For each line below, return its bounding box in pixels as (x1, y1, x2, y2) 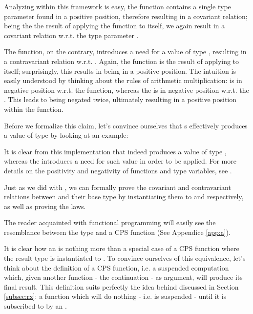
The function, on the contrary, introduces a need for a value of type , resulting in (4, 46, 247, 57)
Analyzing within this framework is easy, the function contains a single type (4, 1, 231, 11)
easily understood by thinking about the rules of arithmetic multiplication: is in (4, 75, 242, 85)
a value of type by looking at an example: (4, 130, 128, 140)
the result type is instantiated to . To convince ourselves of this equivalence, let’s (4, 253, 246, 263)
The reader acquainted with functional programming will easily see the (4, 217, 216, 228)
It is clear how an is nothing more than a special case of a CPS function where (4, 243, 239, 253)
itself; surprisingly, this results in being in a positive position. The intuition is (4, 65, 236, 76)
